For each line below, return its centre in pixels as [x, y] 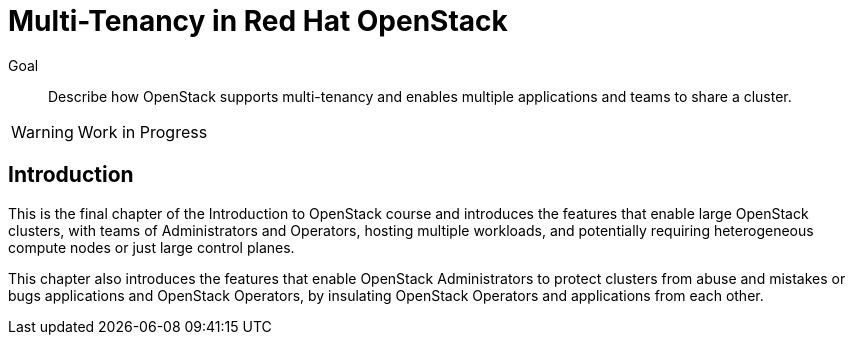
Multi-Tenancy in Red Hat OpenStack [258, 21]
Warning [42, 131]
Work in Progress [142, 131]
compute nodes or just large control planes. [151, 247]
